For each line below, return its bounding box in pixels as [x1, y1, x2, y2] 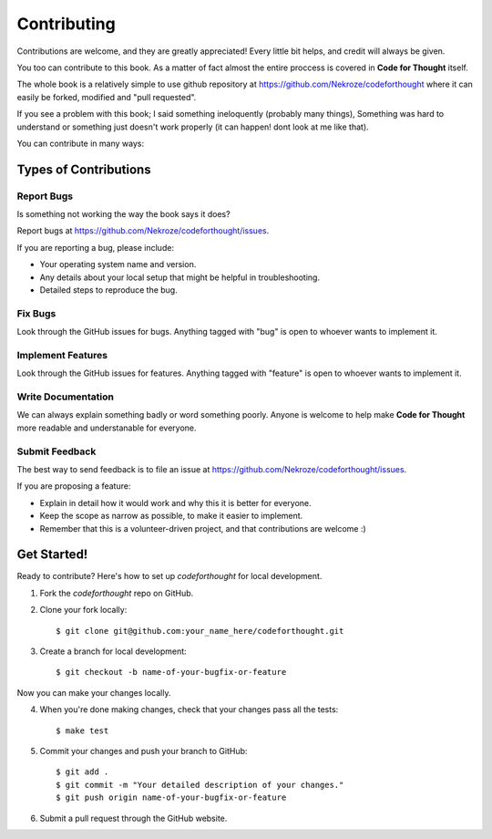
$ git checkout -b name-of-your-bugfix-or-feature [56, 667, 287, 678]
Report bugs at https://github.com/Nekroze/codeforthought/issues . [16, 225, 270, 236]
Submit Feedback [16, 445, 97, 458]
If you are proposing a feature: [16, 481, 131, 492]
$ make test [56, 725, 109, 736]
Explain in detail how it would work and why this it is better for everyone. [39, 497, 312, 508]
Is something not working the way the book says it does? [16, 209, 231, 220]
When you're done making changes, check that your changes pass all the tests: [39, 704, 339, 715]
